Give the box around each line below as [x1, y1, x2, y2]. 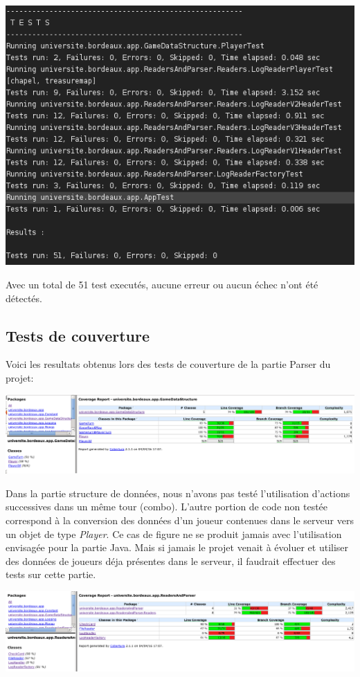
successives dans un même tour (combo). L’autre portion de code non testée [6, 499, 328, 514]
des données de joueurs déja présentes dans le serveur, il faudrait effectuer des [6, 553, 336, 568]
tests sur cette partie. [6, 567, 96, 582]
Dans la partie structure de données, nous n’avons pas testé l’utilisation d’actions [6, 485, 350, 500]
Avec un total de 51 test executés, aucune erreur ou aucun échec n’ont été [6, 277, 318, 291]
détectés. [6, 290, 42, 305]
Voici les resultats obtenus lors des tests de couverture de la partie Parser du [6, 357, 331, 371]
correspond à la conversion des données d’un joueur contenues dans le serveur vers [6, 512, 354, 527]
